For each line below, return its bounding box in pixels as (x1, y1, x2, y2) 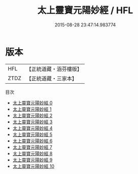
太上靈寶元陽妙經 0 (12, 99, 53, 106)
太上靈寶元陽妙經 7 (12, 144, 52, 150)
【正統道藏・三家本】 (26, 75, 78, 82)
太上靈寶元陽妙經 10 (12, 163, 55, 169)
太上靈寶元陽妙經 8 (12, 150, 53, 156)
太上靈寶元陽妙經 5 (12, 131, 53, 137)
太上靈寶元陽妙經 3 (12, 119, 53, 125)
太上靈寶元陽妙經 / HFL (37, 5, 133, 16)
